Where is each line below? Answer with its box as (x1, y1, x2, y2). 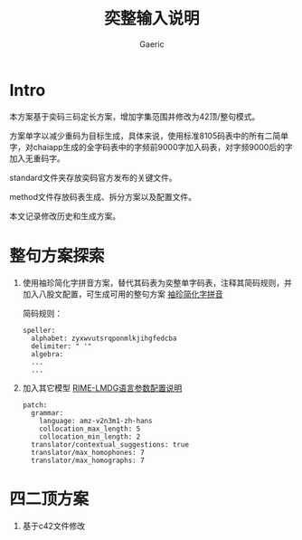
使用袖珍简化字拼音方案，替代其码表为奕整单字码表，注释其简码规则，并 (22, 277, 292, 288)
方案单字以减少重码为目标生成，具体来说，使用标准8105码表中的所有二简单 (9, 130, 289, 141)
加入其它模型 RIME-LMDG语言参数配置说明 (22, 382, 183, 393)
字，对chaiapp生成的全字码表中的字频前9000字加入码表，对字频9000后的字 (9, 141, 293, 152)
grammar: (31, 408, 64, 417)
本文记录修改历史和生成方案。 (9, 210, 120, 222)
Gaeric (139, 38, 165, 50)
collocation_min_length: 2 (39, 431, 141, 441)
